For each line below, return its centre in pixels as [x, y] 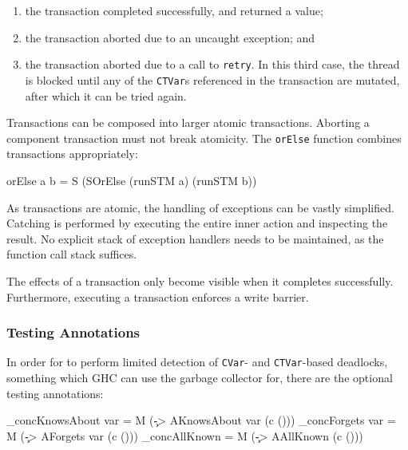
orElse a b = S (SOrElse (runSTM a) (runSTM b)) [132, 180]
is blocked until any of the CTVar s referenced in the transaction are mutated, [212, 79]
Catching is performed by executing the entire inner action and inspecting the [197, 223]
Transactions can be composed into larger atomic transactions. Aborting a [188, 122]
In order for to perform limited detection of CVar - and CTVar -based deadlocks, [197, 362]
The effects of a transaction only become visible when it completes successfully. [200, 280]
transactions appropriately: [72, 154]
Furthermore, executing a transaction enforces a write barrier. [158, 296]
